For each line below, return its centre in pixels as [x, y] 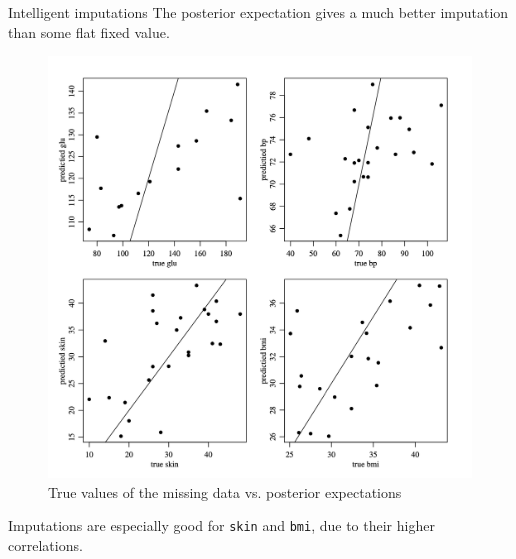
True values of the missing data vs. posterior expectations [225, 491]
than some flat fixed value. [89, 31]
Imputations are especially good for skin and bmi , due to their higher [221, 525]
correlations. [45, 544]
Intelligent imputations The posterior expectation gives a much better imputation [258, 12]
